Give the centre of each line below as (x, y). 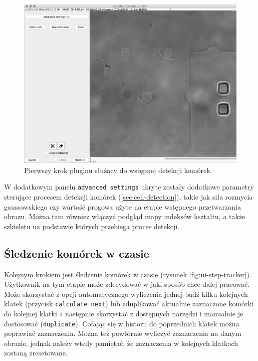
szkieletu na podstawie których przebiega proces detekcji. (92, 226)
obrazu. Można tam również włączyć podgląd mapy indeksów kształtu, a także (125, 216)
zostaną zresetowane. (36, 353)
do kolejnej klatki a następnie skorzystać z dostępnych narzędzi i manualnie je (124, 314)
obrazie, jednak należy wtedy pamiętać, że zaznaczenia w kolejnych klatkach (121, 343)
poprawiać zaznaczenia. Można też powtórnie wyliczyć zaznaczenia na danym (123, 333)
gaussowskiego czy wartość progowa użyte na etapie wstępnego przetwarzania (122, 206)
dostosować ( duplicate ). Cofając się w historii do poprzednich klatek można (122, 323)
